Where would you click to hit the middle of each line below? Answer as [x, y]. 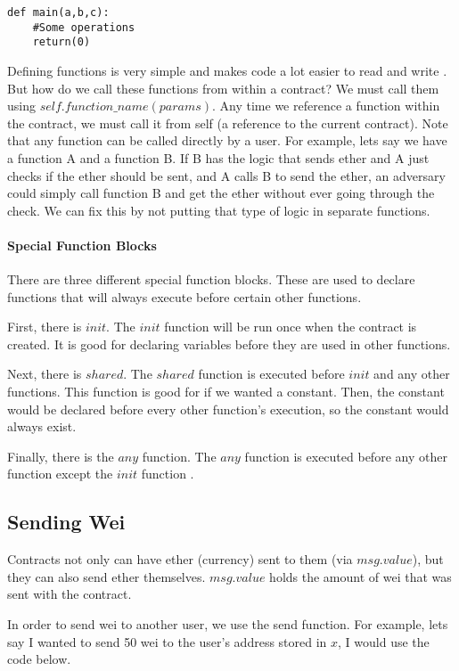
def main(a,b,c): [58, 12]
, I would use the [384, 641]
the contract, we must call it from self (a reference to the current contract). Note [228, 123]
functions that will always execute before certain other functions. [184, 296]
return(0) [61, 42]
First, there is [45, 327]
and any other [412, 374]
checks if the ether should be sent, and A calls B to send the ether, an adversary [226, 175]
